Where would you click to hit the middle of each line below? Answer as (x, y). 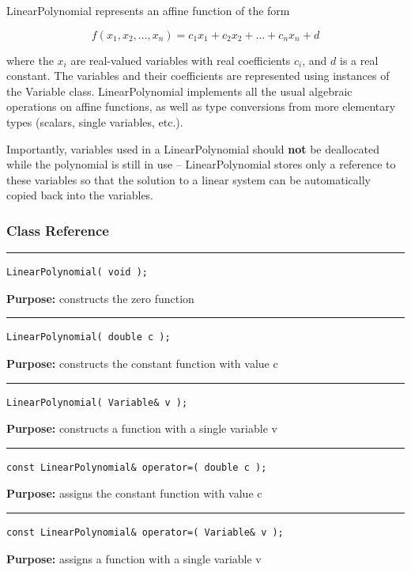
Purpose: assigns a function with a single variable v (134, 558)
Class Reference (58, 230)
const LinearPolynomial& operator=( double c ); (137, 467)
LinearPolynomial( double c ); (89, 337)
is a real (359, 60)
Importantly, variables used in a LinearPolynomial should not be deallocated (193, 148)
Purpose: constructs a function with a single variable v (142, 428)
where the (30, 60)
